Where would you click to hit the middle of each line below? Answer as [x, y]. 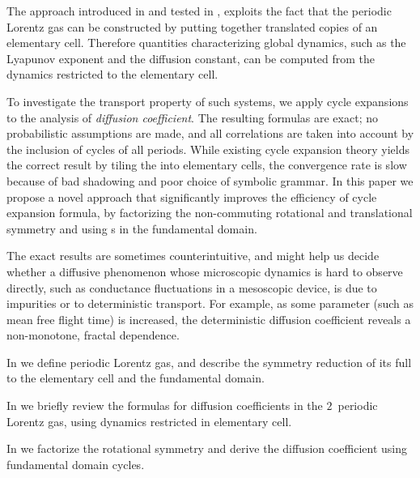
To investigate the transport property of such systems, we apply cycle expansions [208, 101]
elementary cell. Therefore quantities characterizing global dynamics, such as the [206, 43]
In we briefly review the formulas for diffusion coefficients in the [165, 405]
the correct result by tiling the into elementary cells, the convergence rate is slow [207, 165]
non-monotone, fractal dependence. [93, 335]
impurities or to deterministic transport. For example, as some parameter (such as [210, 303]
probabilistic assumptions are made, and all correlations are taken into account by [210, 133]
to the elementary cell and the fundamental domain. [136, 378]
